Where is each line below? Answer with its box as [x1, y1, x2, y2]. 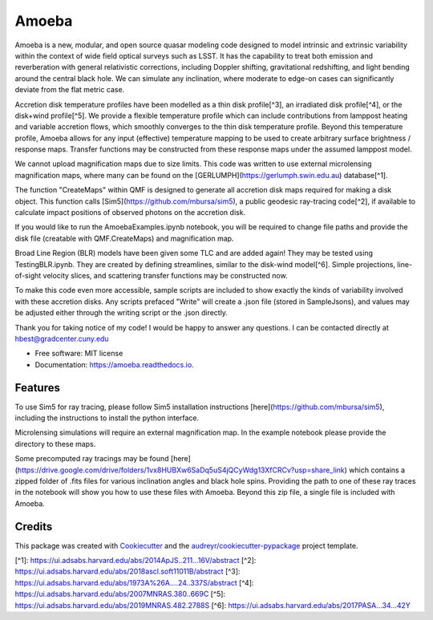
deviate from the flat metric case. [14, 85, 125, 95]
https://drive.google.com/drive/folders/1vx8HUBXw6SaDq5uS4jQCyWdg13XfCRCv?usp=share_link [17, 465, 345, 475]
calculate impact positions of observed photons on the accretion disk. [14, 208, 246, 217]
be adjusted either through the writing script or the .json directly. [14, 308, 229, 318]
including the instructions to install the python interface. [14, 413, 200, 423]
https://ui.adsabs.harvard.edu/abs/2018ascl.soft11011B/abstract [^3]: [14, 566, 241, 577]
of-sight [14, 270, 42, 280]
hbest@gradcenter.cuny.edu [14, 334, 109, 343]
